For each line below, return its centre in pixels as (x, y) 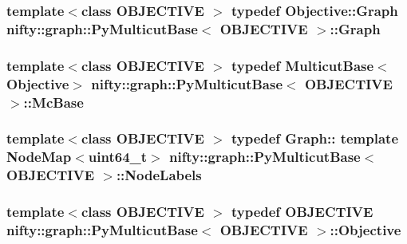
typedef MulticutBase (302, 65)
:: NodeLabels (159, 175)
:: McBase (53, 102)
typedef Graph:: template (315, 138)
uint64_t (118, 157)
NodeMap (39, 157)
